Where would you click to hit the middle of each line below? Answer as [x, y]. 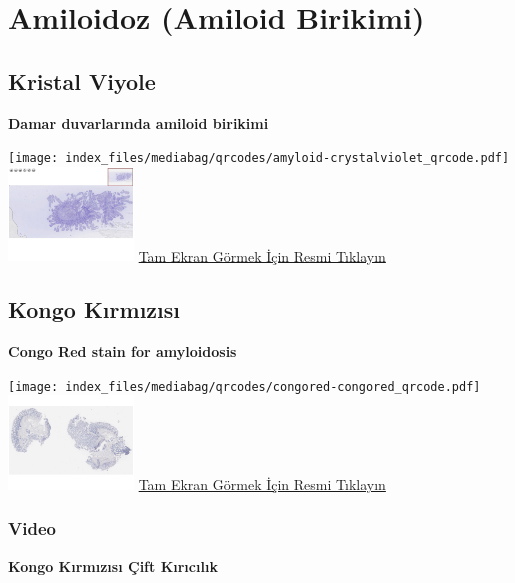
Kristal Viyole [82, 80]
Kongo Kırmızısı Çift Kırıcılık [113, 565]
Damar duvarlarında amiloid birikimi [138, 122]
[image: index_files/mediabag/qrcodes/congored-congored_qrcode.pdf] [244, 386]
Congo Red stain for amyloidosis [122, 351]
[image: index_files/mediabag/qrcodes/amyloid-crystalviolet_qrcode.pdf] [259, 158]
